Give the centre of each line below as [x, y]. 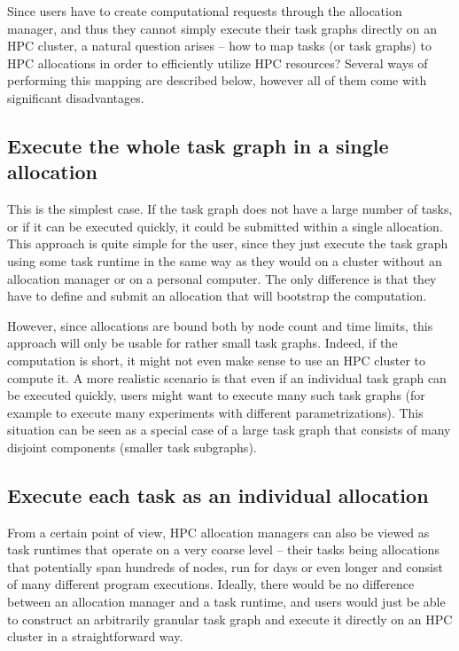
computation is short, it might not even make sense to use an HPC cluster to [217, 360]
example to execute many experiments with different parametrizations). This [215, 412]
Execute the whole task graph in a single [198, 145]
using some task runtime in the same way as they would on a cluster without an [225, 260]
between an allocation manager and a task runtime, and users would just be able [226, 602]
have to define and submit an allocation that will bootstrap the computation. [217, 296]
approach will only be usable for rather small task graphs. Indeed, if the [202, 343]
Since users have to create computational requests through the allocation [205, 11]
